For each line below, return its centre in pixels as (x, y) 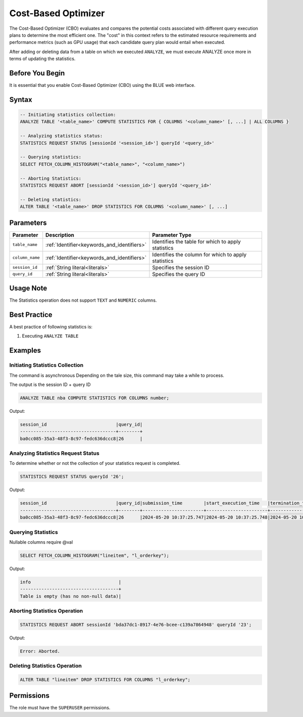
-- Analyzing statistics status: (61, 136)
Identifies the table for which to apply (196, 242)
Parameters (28, 223)
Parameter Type (172, 235)
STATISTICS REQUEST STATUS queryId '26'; (72, 477)
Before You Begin (37, 73)
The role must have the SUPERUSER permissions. (60, 708)
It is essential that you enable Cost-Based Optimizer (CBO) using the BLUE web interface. (102, 85)
